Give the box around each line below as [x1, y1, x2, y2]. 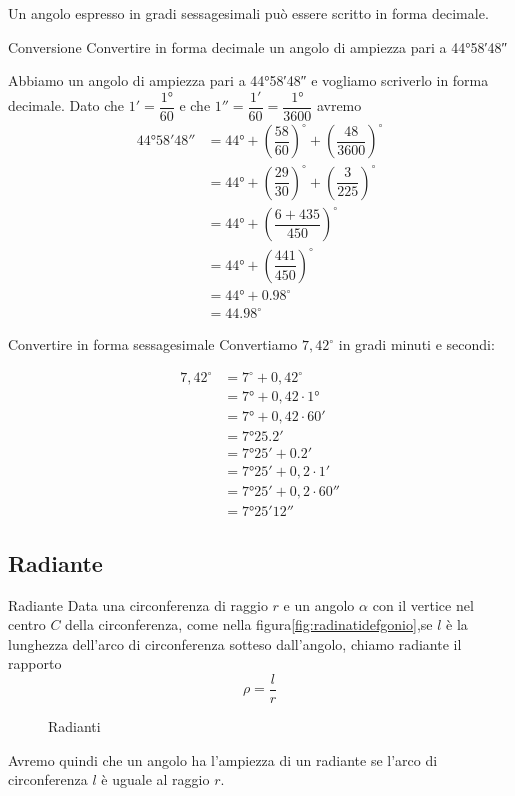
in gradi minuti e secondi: [338, 334, 495, 355]
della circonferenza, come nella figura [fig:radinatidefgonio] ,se [65, 614, 433, 635]
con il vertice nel [372, 594, 474, 615]
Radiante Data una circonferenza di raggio [8, 594, 268, 615]
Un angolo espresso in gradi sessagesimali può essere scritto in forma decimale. [8, 3, 489, 23]
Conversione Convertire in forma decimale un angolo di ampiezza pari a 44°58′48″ [8, 36, 508, 57]
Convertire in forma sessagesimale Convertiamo [8, 334, 298, 355]
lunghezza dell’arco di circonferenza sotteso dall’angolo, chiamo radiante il [8, 633, 462, 654]
